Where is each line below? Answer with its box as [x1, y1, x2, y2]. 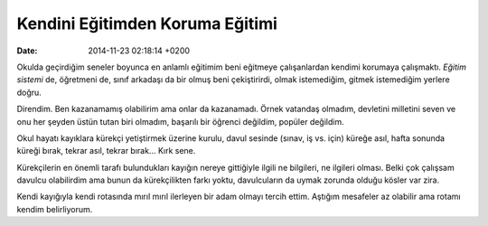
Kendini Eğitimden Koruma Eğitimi [16, 14, 277, 33]
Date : [16, 45, 38, 56]
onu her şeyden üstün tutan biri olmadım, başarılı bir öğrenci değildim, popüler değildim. [16, 116, 344, 127]
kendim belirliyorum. [16, 203, 93, 214]
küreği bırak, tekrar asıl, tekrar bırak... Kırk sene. [16, 146, 196, 156]
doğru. [16, 87, 42, 98]
